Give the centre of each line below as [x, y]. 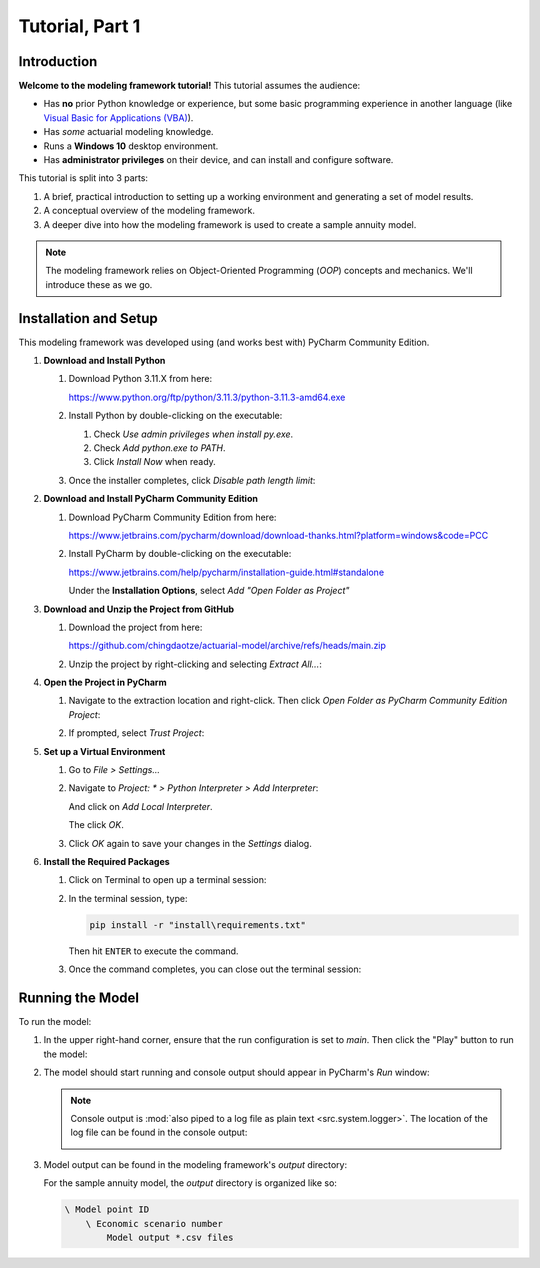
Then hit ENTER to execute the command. [153, 951]
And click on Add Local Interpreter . [141, 806]
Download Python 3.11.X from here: [140, 379]
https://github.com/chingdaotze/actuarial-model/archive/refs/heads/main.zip [227, 646]
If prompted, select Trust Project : [136, 733]
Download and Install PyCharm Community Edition [151, 499]
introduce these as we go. [99, 284]
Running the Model [79, 997]
